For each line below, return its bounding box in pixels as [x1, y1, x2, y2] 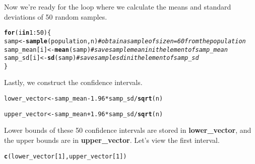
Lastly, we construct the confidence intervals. [4, 77, 143, 88]
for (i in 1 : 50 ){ [4, 29, 51, 37]
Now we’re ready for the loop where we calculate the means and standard [4, 2, 231, 12]
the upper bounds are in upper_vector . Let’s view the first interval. [4, 134, 220, 145]
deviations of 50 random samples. [4, 11, 107, 22]
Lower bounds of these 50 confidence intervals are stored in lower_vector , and [4, 125, 251, 135]
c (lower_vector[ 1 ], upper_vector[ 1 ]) [4, 152, 127, 160]
